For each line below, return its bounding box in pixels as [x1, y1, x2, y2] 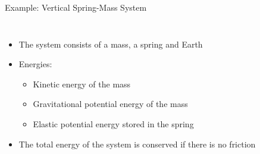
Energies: [18, 58, 52, 70]
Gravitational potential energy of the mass [33, 98, 188, 110]
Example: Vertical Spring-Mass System [5, 1, 147, 13]
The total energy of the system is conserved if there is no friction [18, 137, 256, 150]
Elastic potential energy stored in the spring [33, 117, 194, 130]
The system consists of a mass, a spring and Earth [18, 37, 203, 50]
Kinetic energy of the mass [33, 77, 131, 90]
